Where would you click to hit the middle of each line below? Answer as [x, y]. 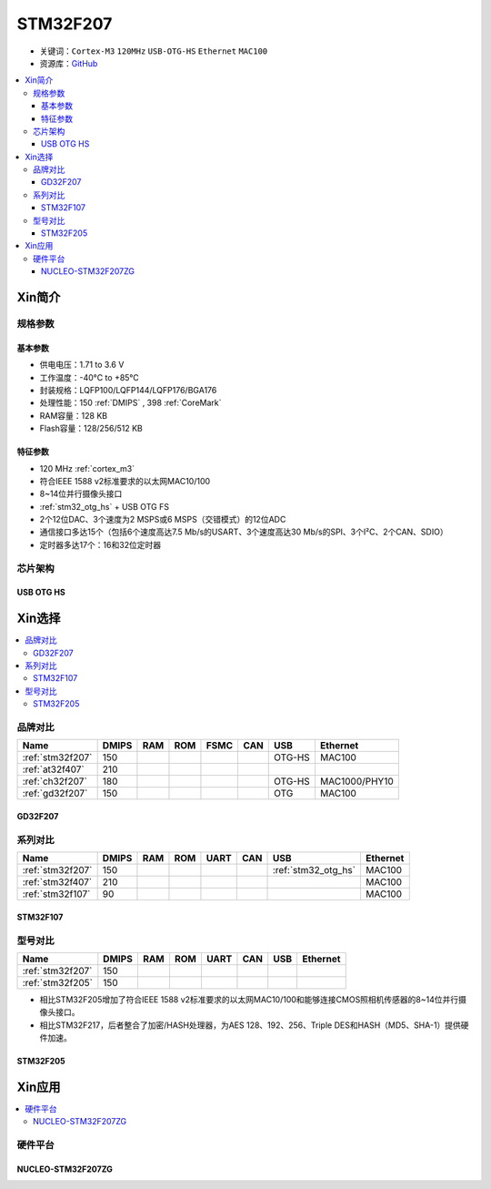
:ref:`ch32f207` [55, 781]
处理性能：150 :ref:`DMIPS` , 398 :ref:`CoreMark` [130, 403]
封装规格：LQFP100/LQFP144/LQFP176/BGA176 [128, 390]
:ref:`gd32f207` [55, 794]
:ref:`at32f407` [54, 769]
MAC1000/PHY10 [357, 781]
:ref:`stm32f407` [57, 882]
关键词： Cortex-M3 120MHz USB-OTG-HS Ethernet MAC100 [154, 51]
